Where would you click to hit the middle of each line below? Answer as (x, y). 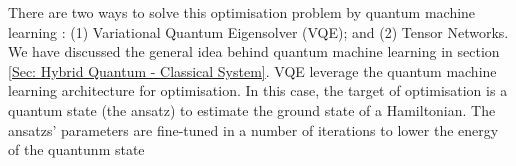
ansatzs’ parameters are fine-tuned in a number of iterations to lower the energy (253, 129)
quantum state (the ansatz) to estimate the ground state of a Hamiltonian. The (252, 109)
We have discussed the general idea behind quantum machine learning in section (254, 51)
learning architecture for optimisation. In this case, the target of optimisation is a (258, 90)
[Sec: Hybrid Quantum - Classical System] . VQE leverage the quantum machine (252, 70)
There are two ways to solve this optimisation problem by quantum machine (242, 12)
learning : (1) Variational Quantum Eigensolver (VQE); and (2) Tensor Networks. (258, 31)
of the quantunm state (76, 149)
